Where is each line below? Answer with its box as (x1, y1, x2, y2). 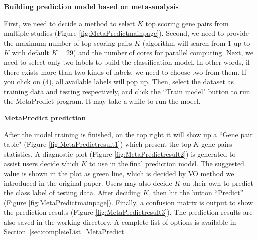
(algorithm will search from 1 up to (142, 37, 250, 48)
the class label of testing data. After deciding (4, 187, 141, 198)
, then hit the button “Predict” (149, 187, 244, 198)
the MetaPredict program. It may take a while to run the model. (4, 96, 201, 106)
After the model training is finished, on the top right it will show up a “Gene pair (4, 129, 253, 139)
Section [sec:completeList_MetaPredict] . (4, 226, 128, 237)
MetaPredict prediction (4, 112, 86, 122)
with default (12, 47, 49, 58)
